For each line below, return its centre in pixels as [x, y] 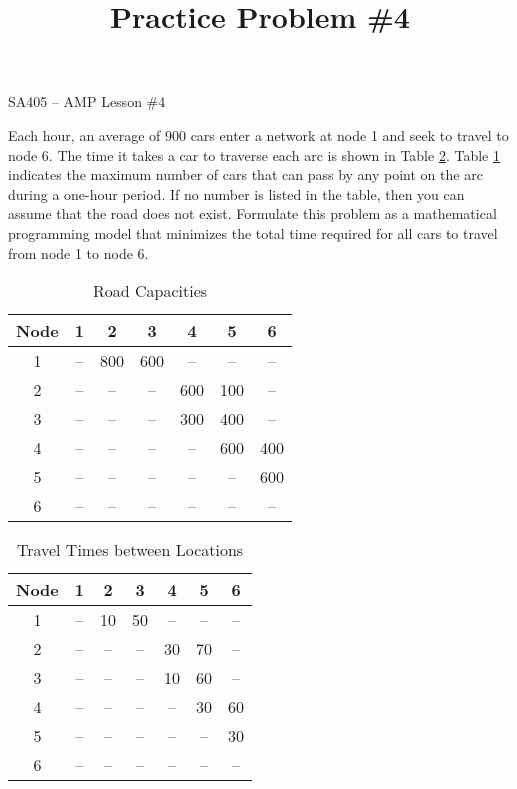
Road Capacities [150, 291]
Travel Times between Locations [130, 550]
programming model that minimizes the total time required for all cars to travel [253, 232]
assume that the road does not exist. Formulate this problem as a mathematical [252, 213]
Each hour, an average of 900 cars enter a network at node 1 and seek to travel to [258, 134]
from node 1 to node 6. [78, 252]
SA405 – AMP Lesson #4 [87, 101]
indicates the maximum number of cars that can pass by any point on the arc [245, 174]
